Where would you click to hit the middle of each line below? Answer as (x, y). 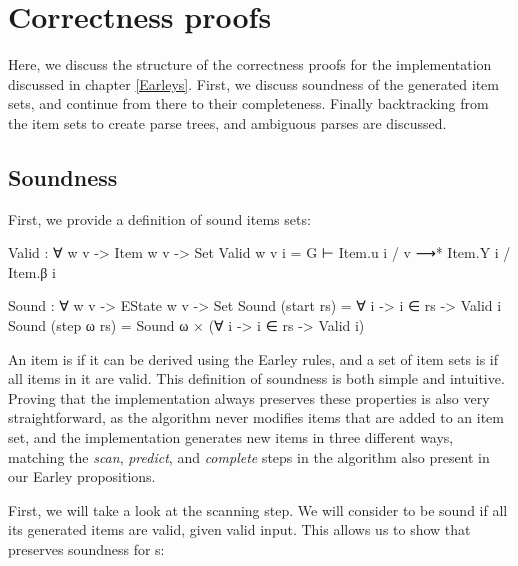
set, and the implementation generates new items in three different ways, (231, 437)
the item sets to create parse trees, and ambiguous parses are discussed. (227, 122)
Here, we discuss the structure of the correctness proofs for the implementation (250, 64)
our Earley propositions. (82, 476)
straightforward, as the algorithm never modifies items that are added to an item (256, 417)
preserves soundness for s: (86, 549)
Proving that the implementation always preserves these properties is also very (249, 397)
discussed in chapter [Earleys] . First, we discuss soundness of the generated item (253, 83)
